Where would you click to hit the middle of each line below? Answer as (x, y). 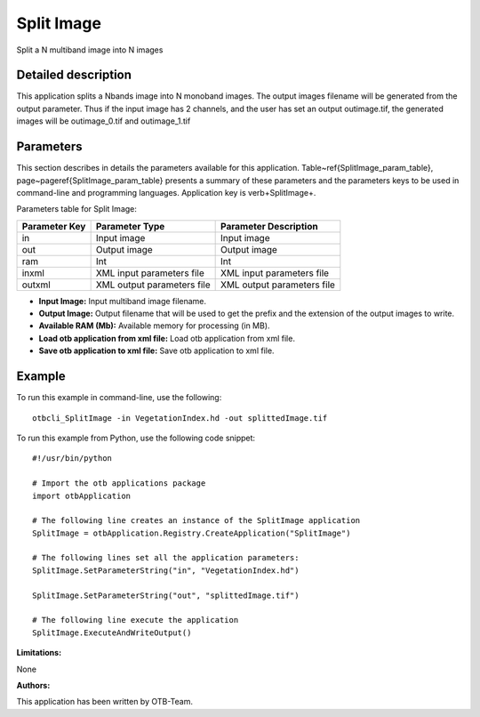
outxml (36, 285)
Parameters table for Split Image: (77, 209)
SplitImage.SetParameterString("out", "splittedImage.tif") (166, 595)
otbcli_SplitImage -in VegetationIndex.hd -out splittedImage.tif (180, 418)
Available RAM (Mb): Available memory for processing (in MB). (154, 326)
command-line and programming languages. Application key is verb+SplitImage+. (166, 192)
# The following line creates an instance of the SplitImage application (196, 521)
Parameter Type (130, 226)
